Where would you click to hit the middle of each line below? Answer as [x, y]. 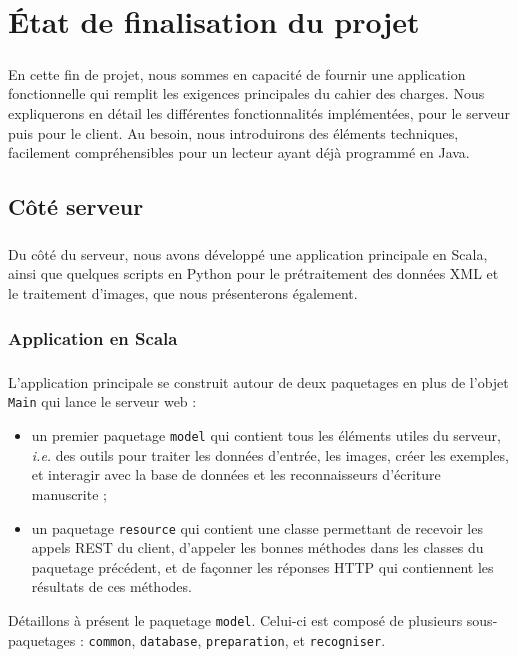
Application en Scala [93, 337]
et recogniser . [339, 639]
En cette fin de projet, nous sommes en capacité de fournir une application [237, 73]
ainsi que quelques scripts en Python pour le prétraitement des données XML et [253, 273]
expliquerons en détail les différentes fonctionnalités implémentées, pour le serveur [259, 112]
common [110, 641]
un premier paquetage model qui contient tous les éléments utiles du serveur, [266, 435]
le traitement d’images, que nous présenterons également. [183, 293]
